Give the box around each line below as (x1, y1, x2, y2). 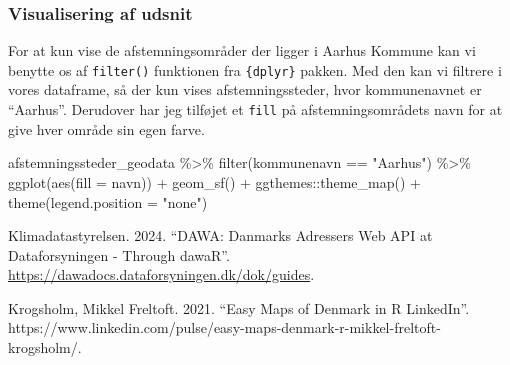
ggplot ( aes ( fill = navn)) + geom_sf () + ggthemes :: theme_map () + (8, 171, 421, 192)
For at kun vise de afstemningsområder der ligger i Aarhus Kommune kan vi (8, 40, 476, 61)
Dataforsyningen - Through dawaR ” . (8, 244, 230, 265)
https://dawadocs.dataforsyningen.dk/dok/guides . (8, 264, 315, 285)
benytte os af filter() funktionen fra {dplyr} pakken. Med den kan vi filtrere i (8, 59, 502, 80)
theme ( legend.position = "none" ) (8, 191, 208, 212)
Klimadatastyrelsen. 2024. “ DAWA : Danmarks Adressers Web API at (8, 225, 433, 246)
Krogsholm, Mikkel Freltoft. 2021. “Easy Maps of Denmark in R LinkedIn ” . (8, 297, 470, 318)
